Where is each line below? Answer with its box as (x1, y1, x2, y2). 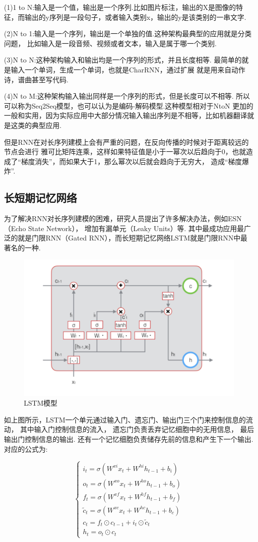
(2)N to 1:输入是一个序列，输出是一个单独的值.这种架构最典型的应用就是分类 (4, 28, 252, 39)
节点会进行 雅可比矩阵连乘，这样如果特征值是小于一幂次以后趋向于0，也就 (4, 146, 246, 157)
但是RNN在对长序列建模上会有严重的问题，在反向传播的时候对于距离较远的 (4, 136, 249, 147)
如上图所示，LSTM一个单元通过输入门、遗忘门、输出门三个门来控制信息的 (4, 414, 246, 424)
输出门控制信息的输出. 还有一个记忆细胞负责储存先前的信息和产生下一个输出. (4, 434, 254, 444)
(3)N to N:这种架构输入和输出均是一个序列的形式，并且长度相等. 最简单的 (4, 55, 242, 65)
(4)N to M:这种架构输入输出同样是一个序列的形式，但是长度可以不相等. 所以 (4, 91, 250, 101)
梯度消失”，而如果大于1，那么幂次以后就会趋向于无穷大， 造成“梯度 (21, 156, 242, 166)
